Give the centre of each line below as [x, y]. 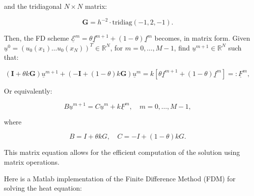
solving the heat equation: [43, 188]
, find [182, 47]
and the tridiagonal [33, 6]
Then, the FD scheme [37, 38]
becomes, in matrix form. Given [202, 38]
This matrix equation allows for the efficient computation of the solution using [122, 152]
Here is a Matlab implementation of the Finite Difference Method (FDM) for [120, 178]
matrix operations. [32, 161]
